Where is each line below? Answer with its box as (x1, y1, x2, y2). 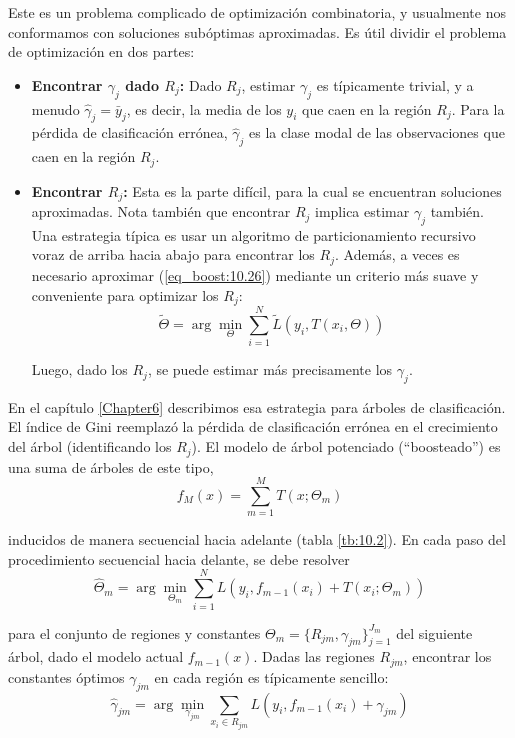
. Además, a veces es (334, 244, 460, 265)
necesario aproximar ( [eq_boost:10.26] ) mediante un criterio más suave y (31, 264, 479, 285)
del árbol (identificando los (8, 436, 172, 457)
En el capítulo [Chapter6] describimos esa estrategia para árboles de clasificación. (8, 396, 506, 417)
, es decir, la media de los (126, 98, 282, 119)
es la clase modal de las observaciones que (249, 122, 505, 143)
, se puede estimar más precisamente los (147, 359, 393, 380)
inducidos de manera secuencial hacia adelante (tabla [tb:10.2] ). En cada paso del (8, 529, 506, 550)
